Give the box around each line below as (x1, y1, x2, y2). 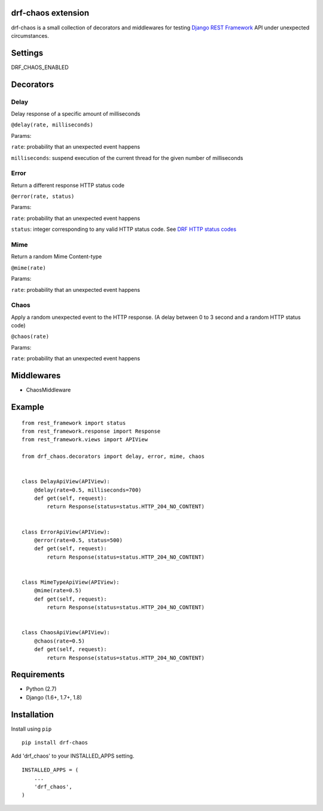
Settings (11, 48, 44, 58)
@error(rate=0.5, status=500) (33, 537, 123, 544)
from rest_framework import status (22, 420, 126, 426)
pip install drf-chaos (22, 739, 89, 746)
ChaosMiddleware (26, 387, 71, 394)
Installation (11, 709, 54, 719)
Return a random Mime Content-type (11, 253, 102, 260)
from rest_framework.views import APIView (22, 436, 148, 443)
